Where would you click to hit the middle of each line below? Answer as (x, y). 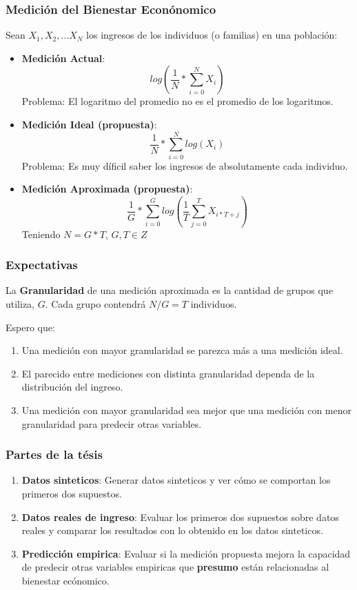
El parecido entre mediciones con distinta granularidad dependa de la (168, 373)
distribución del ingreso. (72, 387)
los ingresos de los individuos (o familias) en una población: (212, 35)
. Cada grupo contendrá (95, 304)
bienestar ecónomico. (65, 580)
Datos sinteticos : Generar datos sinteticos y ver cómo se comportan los (176, 480)
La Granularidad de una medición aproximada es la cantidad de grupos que (169, 290)
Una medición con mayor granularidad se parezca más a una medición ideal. (182, 350)
